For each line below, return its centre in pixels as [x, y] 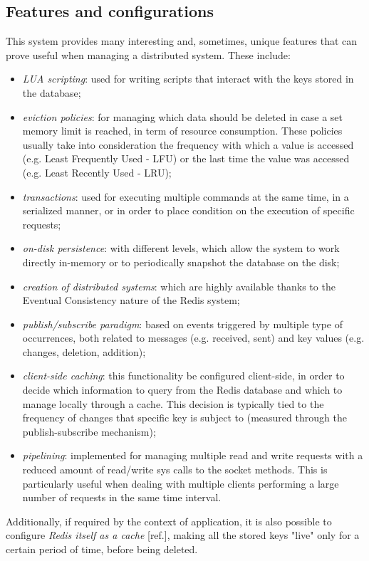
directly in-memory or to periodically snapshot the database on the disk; [181, 262]
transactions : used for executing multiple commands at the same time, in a [186, 196]
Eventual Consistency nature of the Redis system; [131, 300]
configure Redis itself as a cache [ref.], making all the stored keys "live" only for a [183, 535]
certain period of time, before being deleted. [102, 549]
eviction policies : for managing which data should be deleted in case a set [182, 116]
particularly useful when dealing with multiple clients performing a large [181, 483]
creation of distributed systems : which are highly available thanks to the [179, 286]
